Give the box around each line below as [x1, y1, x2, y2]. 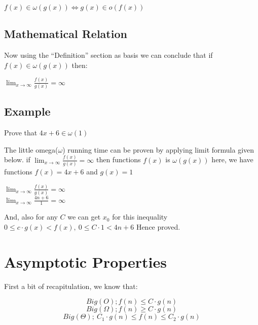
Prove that [4, 127, 38, 138]
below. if [4, 154, 30, 165]
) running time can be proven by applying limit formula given [62, 144, 254, 155]
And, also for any [4, 211, 58, 222]
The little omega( [4, 144, 58, 155]
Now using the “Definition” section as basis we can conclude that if [4, 50, 213, 60]
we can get [67, 211, 101, 222]
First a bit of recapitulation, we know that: [4, 280, 138, 291]
